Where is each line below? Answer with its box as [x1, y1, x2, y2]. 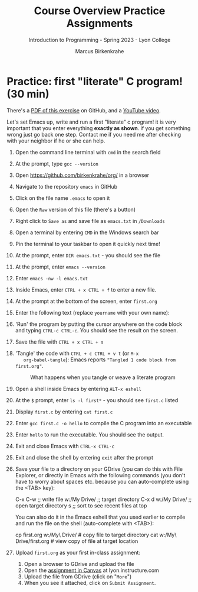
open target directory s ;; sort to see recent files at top [15, 502, 147, 509]
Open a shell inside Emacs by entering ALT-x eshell [15, 385, 142, 392]
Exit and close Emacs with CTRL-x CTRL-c [15, 442, 115, 449]
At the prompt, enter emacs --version [15, 263, 105, 270]
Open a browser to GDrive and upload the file [24, 560, 134, 567]
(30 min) [6, 87, 49, 101]
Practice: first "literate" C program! [6, 75, 183, 88]
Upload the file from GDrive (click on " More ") [24, 572, 132, 580]
